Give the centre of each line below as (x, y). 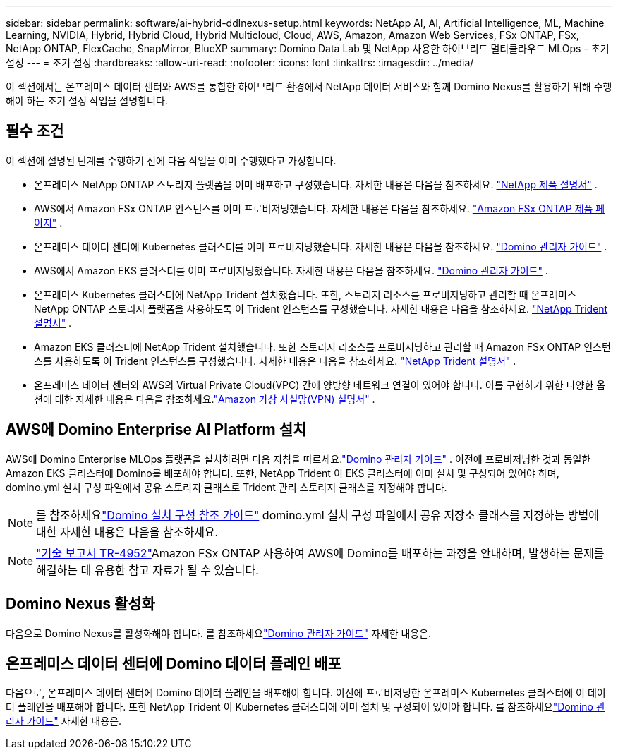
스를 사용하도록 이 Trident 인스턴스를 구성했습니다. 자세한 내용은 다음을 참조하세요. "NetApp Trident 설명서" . (275, 361)
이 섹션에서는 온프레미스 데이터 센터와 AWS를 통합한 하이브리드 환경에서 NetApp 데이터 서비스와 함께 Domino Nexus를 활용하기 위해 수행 (309, 86)
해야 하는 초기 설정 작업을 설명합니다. (87, 101)
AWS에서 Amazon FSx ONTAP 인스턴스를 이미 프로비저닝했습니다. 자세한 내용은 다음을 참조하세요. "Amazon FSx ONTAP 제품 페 (320, 208)
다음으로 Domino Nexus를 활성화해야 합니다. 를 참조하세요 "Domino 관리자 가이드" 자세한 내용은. (219, 633)
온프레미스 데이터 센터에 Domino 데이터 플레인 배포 (174, 663)
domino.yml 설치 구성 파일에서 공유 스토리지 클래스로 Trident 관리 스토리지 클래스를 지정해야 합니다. (226, 487)
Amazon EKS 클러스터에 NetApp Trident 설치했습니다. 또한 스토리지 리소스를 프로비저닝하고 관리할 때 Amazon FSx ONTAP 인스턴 (322, 346)
